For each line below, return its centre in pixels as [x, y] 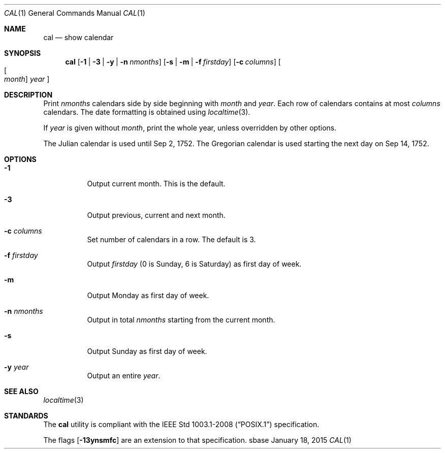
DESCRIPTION [28, 95]
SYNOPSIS [23, 53]
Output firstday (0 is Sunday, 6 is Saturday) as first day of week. [194, 264]
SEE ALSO [21, 391]
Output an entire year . [124, 376]
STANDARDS [26, 416]
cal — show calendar [78, 37]
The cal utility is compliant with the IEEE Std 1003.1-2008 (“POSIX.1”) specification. [181, 424]
